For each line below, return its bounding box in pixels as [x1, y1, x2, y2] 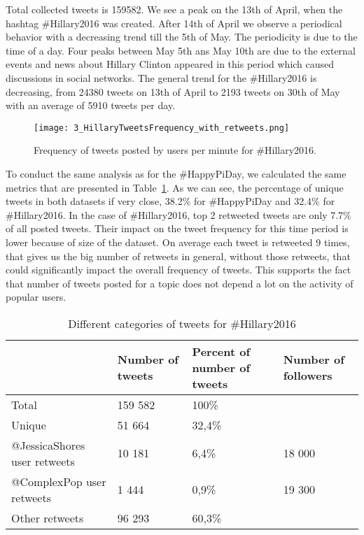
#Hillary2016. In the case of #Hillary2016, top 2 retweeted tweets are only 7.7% [6, 207, 351, 222]
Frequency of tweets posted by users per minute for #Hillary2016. [34, 143, 316, 157]
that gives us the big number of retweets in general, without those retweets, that [6, 248, 351, 263]
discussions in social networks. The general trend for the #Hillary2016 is [6, 70, 317, 85]
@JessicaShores [11, 436, 85, 453]
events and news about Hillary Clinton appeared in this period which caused [6, 57, 335, 71]
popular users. [6, 290, 66, 304]
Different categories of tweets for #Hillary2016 [68, 315, 296, 331]
